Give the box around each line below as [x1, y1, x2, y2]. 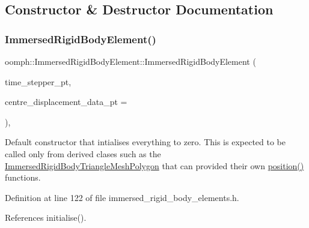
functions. [5, 171, 41, 184]
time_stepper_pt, [5, 75, 72, 88]
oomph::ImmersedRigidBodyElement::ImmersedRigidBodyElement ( [5, 55, 256, 67]
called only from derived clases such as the [5, 147, 161, 160]
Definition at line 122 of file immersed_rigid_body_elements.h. [5, 191, 239, 203]
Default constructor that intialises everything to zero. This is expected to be [5, 136, 286, 148]
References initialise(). [5, 211, 87, 224]
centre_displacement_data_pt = [5, 95, 127, 108]
